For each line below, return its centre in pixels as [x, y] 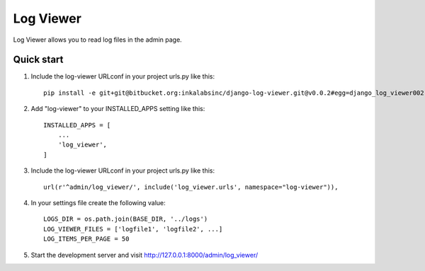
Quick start [38, 60]
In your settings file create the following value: [98, 202]
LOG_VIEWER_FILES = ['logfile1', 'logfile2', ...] [133, 229]
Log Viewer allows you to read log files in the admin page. [97, 40]
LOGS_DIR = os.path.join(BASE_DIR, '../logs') [126, 219]
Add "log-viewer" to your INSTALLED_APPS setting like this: [118, 109]
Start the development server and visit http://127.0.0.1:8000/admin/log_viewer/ [144, 255]
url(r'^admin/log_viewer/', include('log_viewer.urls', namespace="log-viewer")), [191, 187]
